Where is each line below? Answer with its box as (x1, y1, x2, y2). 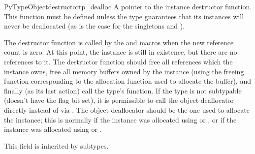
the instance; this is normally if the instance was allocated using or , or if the (4, 114, 237, 124)
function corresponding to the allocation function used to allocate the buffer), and (4, 76, 251, 86)
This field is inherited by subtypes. (4, 140, 109, 151)
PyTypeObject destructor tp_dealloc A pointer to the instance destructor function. (4, 1, 252, 11)
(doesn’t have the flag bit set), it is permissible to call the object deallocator (4, 95, 234, 105)
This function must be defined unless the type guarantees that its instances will (4, 11, 244, 21)
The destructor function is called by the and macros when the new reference (4, 37, 234, 47)
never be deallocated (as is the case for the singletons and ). (4, 21, 185, 31)
